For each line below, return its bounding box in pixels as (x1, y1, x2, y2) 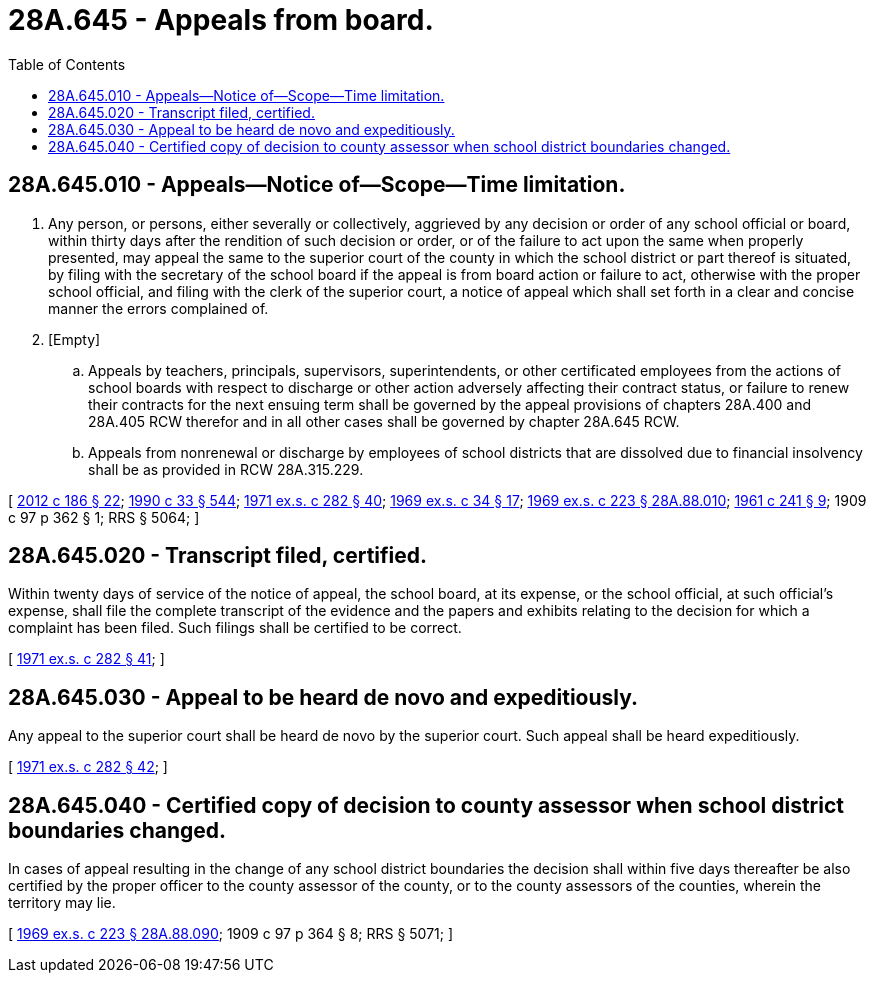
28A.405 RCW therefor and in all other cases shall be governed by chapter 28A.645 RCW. (88, 412, 680, 430)
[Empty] (48, 330, 101, 348)
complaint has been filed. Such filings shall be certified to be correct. (8, 619, 462, 637)
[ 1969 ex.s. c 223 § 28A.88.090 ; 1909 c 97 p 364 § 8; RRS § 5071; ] (8, 925, 454, 943)
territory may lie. (8, 894, 116, 912)
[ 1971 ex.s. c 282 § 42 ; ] (8, 758, 168, 776)
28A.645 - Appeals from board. (8, 3, 434, 37)
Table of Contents (8, 55, 126, 73)
